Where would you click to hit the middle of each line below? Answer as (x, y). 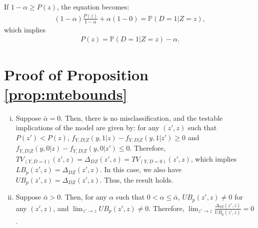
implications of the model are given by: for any (87, 127)
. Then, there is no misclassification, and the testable (142, 117)
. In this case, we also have (140, 169)
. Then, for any (84, 197)
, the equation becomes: (93, 6)
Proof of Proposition (76, 74)
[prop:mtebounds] (66, 94)
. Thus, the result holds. (136, 179)
